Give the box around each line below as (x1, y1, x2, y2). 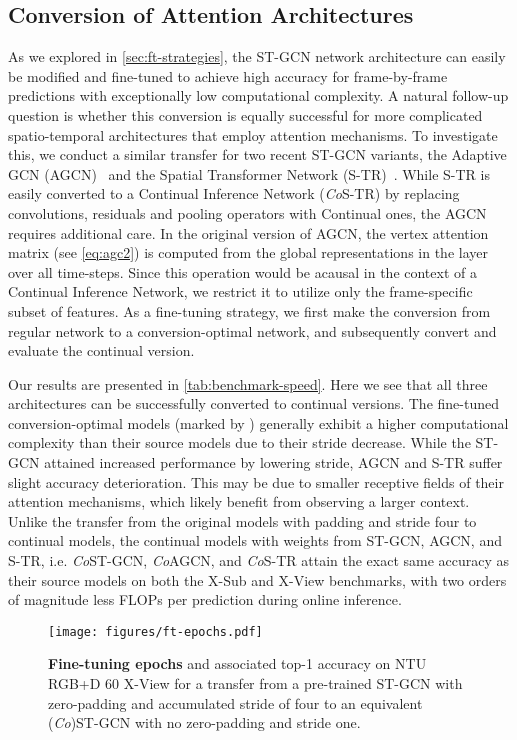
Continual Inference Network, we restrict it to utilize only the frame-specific (8, 281, 473, 302)
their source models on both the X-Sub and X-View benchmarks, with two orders (8, 569, 507, 590)
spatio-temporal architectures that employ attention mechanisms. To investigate (8, 124, 498, 145)
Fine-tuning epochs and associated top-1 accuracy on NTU (48, 653, 427, 674)
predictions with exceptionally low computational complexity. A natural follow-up (8, 85, 509, 106)
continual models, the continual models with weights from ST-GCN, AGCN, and (8, 530, 502, 551)
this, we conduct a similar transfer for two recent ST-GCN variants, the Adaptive (8, 144, 507, 165)
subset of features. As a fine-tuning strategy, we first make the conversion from (8, 300, 491, 321)
